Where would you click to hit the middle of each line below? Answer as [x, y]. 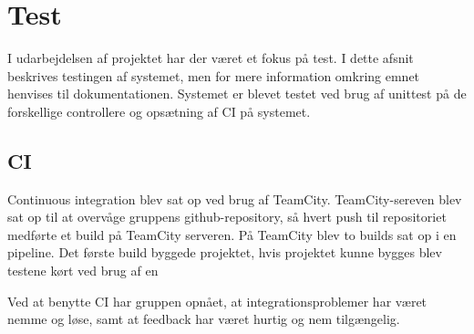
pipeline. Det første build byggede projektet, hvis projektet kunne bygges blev [225, 252]
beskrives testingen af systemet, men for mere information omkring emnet [214, 75]
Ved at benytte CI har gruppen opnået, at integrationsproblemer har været [217, 301]
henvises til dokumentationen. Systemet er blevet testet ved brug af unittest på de [237, 94]
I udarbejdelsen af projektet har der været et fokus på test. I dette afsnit [211, 58]
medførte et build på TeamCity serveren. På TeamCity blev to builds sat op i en [232, 234]
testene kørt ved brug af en [83, 271]
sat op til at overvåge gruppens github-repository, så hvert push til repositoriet [227, 217]
